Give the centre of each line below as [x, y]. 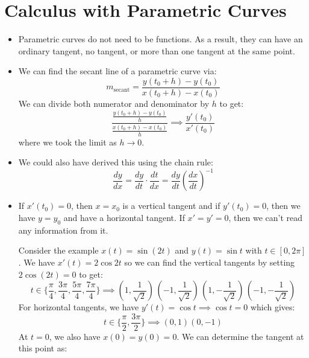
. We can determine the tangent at [240, 336]
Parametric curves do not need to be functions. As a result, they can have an [161, 39]
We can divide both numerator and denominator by [114, 103]
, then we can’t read [266, 217]
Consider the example [58, 250]
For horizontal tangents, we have [79, 307]
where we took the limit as [67, 142]
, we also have [75, 336]
